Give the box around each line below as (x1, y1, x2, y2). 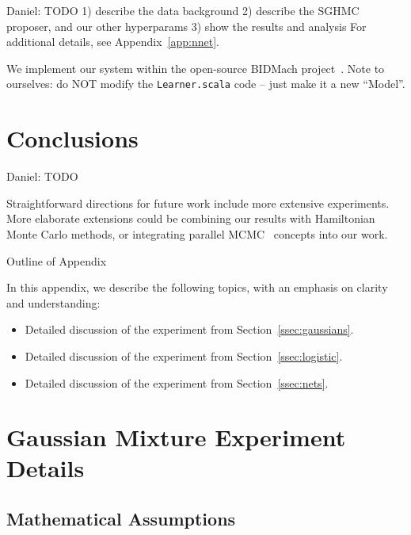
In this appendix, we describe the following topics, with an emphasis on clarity (6, 279, 388, 296)
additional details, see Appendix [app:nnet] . (6, 33, 219, 50)
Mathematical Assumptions (6, 506, 236, 531)
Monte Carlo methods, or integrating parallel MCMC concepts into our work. (6, 225, 388, 242)
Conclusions (6, 122, 139, 155)
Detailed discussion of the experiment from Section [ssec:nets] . (25, 374, 329, 391)
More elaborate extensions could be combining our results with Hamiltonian (6, 210, 375, 227)
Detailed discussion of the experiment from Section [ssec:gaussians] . (25, 321, 354, 338)
